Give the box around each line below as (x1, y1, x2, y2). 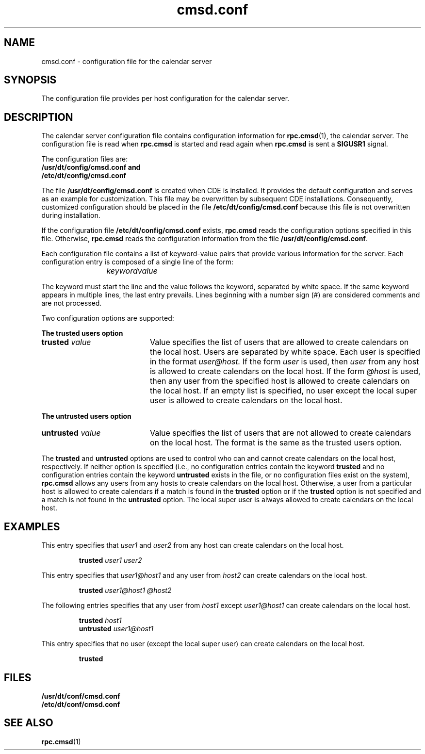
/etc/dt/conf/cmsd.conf (41, 700, 120, 708)
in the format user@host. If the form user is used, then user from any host (149, 357, 419, 367)
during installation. (41, 211, 100, 220)
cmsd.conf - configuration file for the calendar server (41, 57, 212, 66)
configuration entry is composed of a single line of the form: (41, 258, 233, 266)
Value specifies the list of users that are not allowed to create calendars (149, 428, 411, 438)
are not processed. (41, 299, 102, 308)
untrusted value (41, 428, 101, 438)
